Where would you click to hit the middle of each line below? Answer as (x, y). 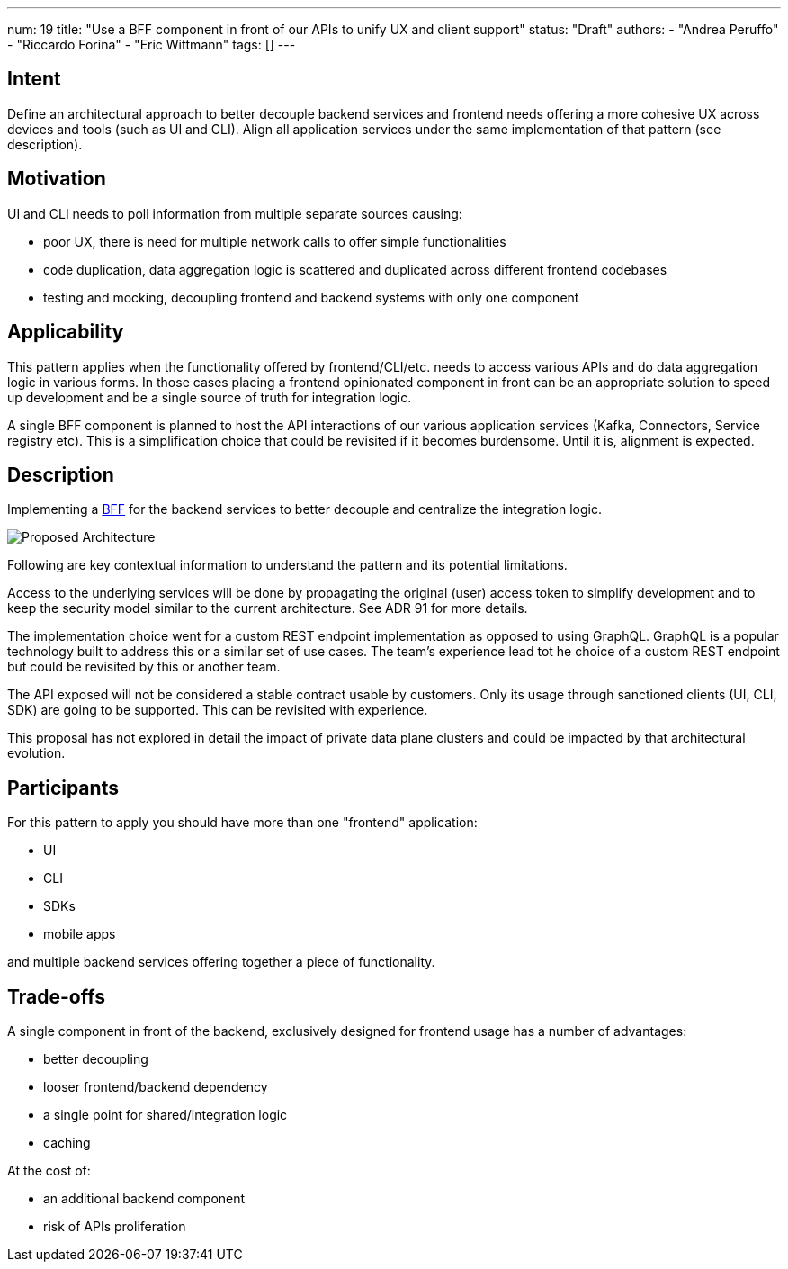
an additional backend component (144, 1199)
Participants (63, 787)
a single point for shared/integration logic (166, 1115)
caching (67, 1143)
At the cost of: (49, 1171)
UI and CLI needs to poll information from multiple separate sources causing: (235, 213)
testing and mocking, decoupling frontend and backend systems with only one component (311, 297)
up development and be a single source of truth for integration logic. (210, 397)
